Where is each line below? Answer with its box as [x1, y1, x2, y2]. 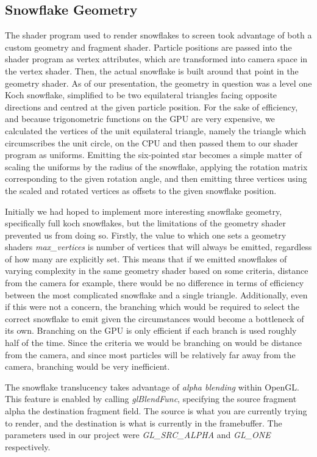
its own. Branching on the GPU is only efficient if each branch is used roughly [5, 324, 297, 337]
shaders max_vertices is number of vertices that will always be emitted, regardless [5, 240, 312, 253]
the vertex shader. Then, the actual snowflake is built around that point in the [5, 64, 299, 77]
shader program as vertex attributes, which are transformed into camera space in [5, 52, 308, 65]
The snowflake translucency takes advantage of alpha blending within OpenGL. [5, 380, 299, 393]
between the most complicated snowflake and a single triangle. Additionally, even [5, 288, 308, 301]
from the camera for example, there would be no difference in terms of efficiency [5, 276, 304, 289]
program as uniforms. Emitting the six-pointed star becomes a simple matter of [5, 148, 302, 161]
